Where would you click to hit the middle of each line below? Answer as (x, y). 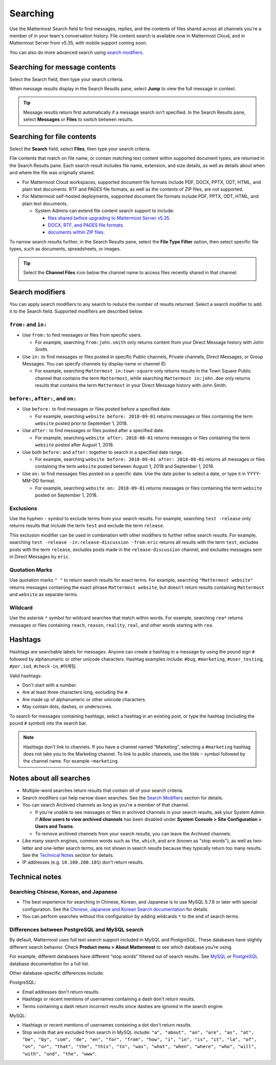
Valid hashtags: (26, 675)
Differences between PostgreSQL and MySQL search (76, 929)
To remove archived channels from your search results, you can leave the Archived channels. (133, 833)
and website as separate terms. (44, 594)
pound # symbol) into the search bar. (48, 723)
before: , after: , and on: (43, 398)
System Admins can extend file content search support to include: (105, 211)
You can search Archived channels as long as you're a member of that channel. (106, 805)
